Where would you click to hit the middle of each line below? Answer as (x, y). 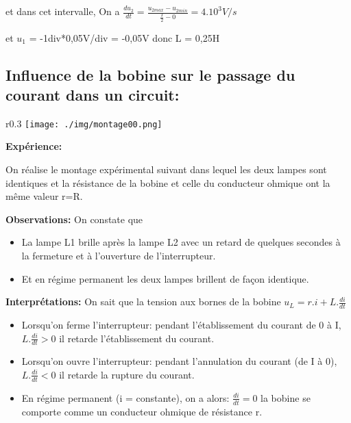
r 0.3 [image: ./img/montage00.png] (84, 123)
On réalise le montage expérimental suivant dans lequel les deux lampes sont (166, 169)
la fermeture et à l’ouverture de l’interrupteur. (119, 255)
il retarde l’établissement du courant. (137, 338)
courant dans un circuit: (93, 94)
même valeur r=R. (44, 196)
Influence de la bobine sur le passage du (150, 74)
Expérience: (34, 146)
